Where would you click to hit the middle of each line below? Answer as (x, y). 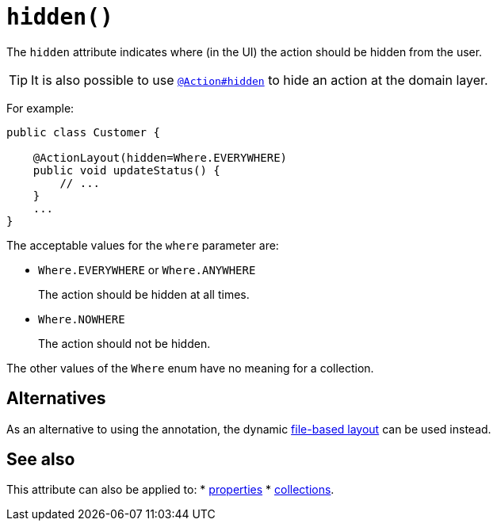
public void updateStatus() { (126, 170)
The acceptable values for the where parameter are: (143, 245)
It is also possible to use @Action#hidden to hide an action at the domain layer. (260, 80)
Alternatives (56, 399)
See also (41, 460)
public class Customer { (83, 132)
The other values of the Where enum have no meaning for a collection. (190, 368)
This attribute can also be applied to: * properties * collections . (170, 490)
